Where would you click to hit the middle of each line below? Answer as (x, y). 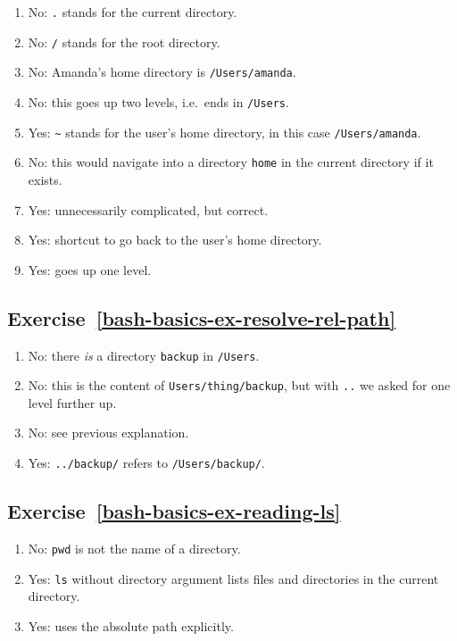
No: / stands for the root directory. (124, 42)
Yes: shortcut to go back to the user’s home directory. (175, 240)
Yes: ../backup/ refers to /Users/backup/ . (146, 463)
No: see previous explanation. (108, 433)
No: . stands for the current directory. (133, 12)
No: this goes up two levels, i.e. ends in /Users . (158, 101)
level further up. (72, 402)
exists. (45, 179)
